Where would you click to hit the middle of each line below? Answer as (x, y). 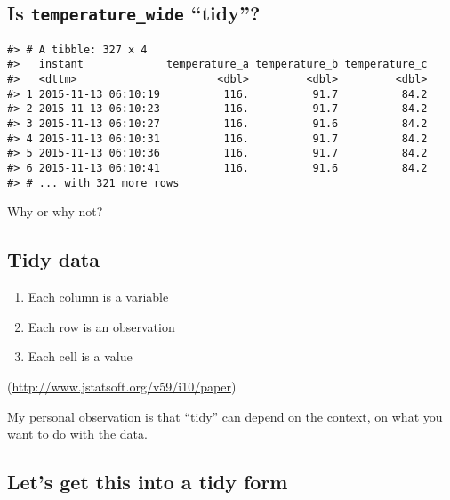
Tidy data (53, 259)
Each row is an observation (101, 326)
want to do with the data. (77, 434)
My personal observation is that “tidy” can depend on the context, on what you (225, 416)
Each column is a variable (98, 297)
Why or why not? (55, 211)
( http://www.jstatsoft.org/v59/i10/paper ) (122, 386)
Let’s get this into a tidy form (148, 482)
